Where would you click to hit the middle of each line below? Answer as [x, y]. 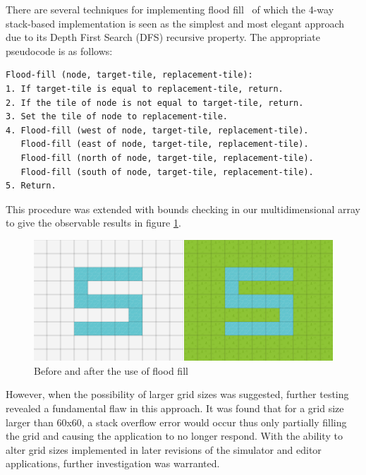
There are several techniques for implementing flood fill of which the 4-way [170, 9]
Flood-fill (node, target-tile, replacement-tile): [129, 75]
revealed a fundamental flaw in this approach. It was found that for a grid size [175, 408]
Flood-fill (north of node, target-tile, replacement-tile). [167, 158]
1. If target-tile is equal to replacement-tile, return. [145, 89]
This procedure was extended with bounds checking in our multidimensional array [183, 209]
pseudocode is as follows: [59, 50]
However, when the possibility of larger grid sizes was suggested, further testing [177, 394]
